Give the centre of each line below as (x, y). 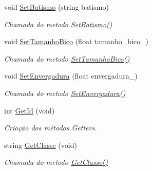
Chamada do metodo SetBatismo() (58, 24)
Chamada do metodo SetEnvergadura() (65, 93)
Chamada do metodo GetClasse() (56, 162)
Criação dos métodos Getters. (51, 128)
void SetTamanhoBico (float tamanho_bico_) (77, 41)
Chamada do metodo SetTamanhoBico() (67, 58)
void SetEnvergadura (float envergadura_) (71, 76)
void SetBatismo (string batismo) (56, 7)
